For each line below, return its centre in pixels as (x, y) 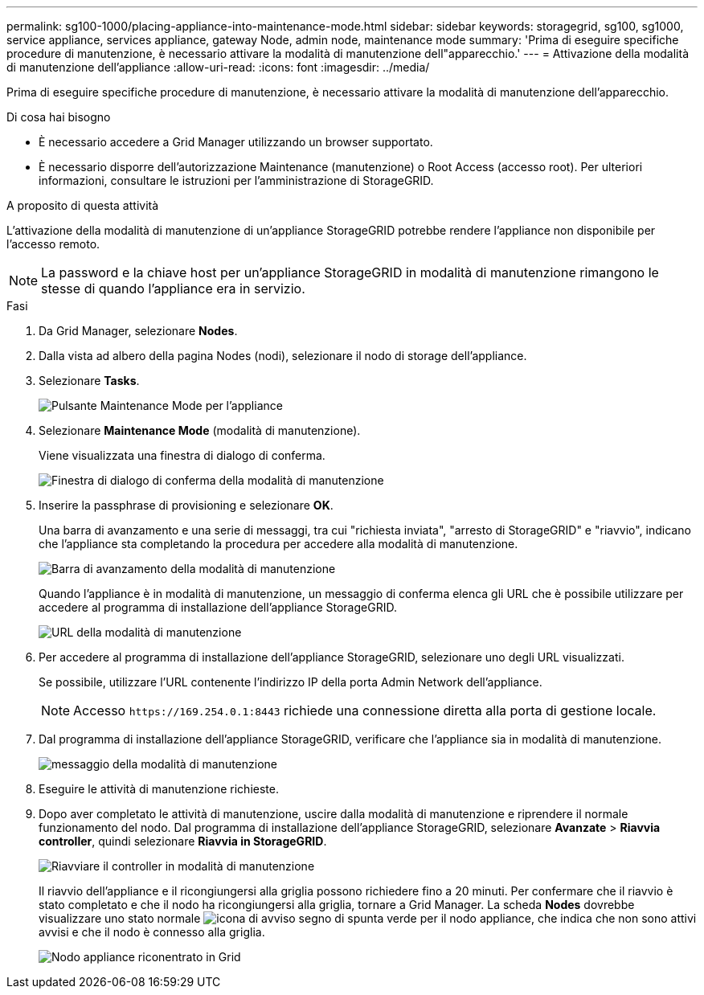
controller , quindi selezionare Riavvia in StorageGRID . (183, 841)
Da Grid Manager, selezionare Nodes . (138, 331)
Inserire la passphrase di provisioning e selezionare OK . (186, 505)
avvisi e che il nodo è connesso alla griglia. (152, 932)
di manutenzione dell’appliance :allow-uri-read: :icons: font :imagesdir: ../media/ (218, 67)
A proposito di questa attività (83, 205)
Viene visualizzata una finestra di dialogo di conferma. (182, 455)
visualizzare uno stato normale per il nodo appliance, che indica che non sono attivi (368, 918)
